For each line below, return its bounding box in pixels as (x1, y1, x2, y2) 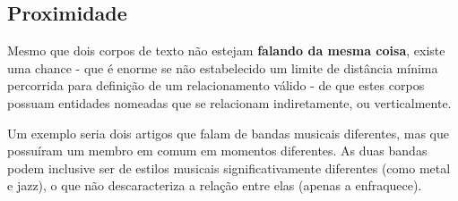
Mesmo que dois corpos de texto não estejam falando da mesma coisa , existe (7, 41, 445, 60)
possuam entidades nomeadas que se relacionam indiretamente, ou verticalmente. (7, 93, 452, 112)
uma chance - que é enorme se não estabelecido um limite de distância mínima (7, 58, 438, 77)
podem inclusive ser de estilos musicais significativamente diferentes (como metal (7, 158, 451, 177)
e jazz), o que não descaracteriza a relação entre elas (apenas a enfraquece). (7, 176, 422, 195)
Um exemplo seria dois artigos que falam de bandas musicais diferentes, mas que (7, 123, 450, 142)
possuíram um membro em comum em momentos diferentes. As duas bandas (7, 141, 428, 160)
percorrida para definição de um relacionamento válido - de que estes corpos (7, 76, 425, 95)
